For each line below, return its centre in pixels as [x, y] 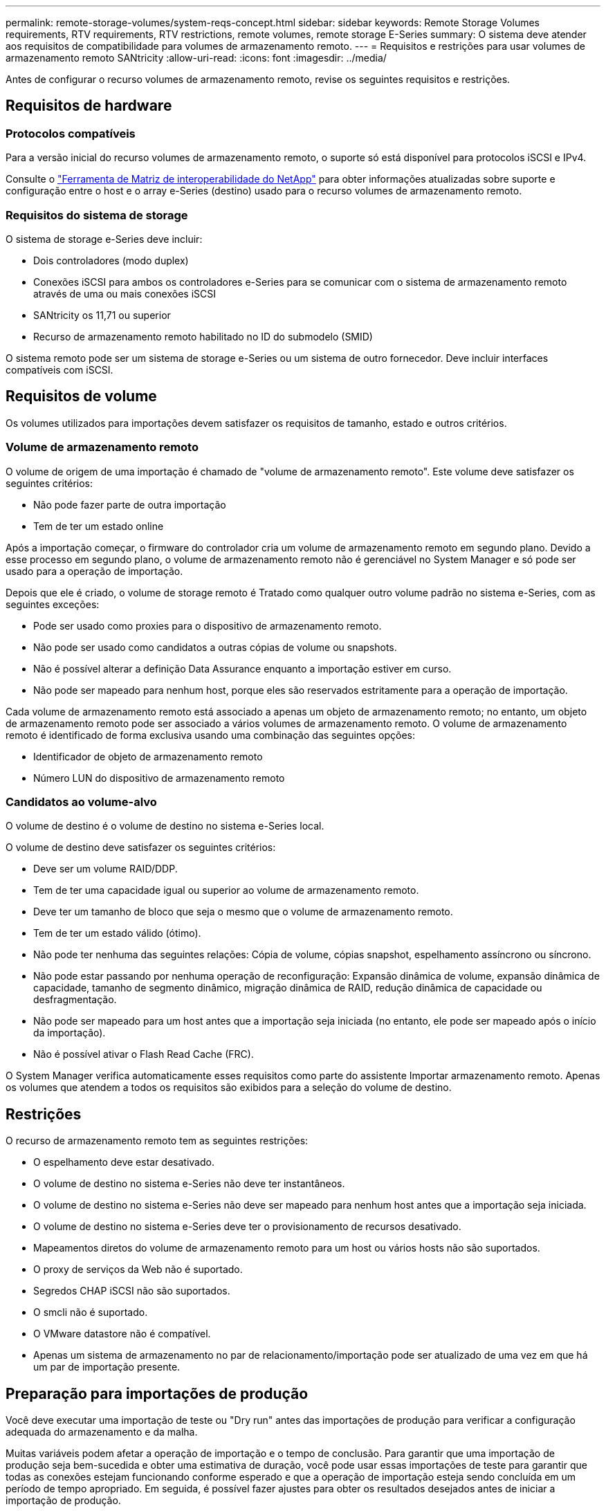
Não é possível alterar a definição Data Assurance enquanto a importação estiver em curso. [242, 668]
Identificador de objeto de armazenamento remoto [148, 756]
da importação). [70, 1033]
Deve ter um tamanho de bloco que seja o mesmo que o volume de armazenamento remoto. [243, 912]
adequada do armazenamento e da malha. [102, 1432]
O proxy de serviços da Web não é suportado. [138, 1270]
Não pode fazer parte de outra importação [130, 504]
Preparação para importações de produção [157, 1393]
